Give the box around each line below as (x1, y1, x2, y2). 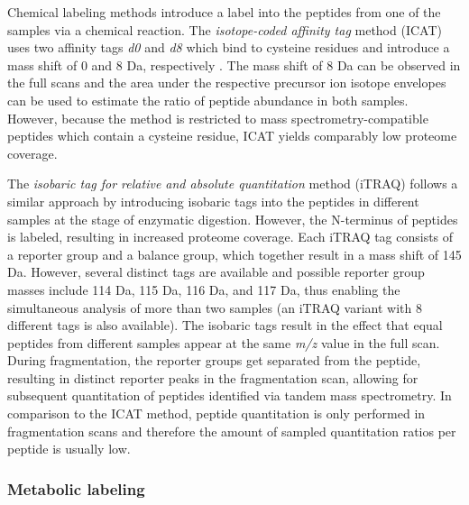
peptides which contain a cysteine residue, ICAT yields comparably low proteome (7, 126, 457, 145)
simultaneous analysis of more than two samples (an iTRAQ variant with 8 (7, 298, 422, 317)
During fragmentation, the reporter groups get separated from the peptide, (7, 351, 421, 370)
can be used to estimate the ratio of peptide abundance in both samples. (7, 90, 409, 109)
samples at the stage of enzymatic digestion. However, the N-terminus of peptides (7, 209, 458, 228)
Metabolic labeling (7, 477, 145, 500)
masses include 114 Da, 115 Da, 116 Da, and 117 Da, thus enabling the (7, 280, 400, 298)
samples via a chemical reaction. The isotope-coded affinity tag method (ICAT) (7, 20, 442, 39)
